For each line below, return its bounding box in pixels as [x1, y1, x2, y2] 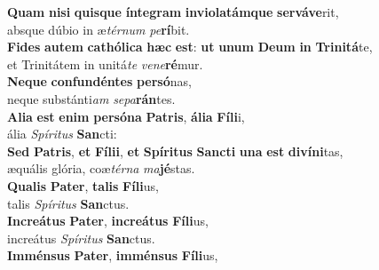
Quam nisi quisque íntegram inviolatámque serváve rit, [7, 3, 339, 20]
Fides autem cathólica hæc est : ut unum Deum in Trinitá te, [7, 37, 373, 56]
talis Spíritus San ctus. [7, 194, 130, 212]
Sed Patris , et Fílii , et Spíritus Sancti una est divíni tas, [7, 141, 343, 160]
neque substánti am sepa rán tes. [7, 89, 176, 107]
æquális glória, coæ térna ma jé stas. [7, 159, 195, 178]
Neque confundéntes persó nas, [7, 72, 192, 91]
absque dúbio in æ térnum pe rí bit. [7, 20, 190, 38]
